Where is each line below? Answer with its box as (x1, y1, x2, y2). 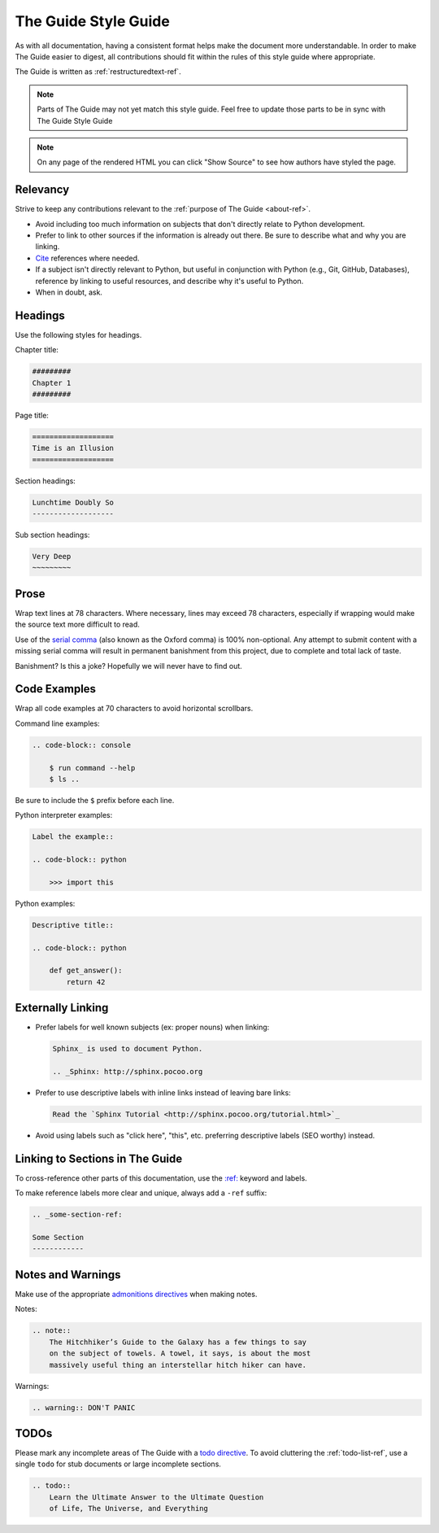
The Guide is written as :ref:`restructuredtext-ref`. (15, 67, 182, 76)
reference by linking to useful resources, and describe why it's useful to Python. (35, 276, 304, 286)
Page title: (15, 410, 49, 420)
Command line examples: (15, 718, 101, 728)
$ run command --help (49, 763, 136, 772)
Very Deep (32, 552, 72, 561)
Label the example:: (32, 832, 114, 841)
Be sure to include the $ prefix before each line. (15, 795, 175, 805)
